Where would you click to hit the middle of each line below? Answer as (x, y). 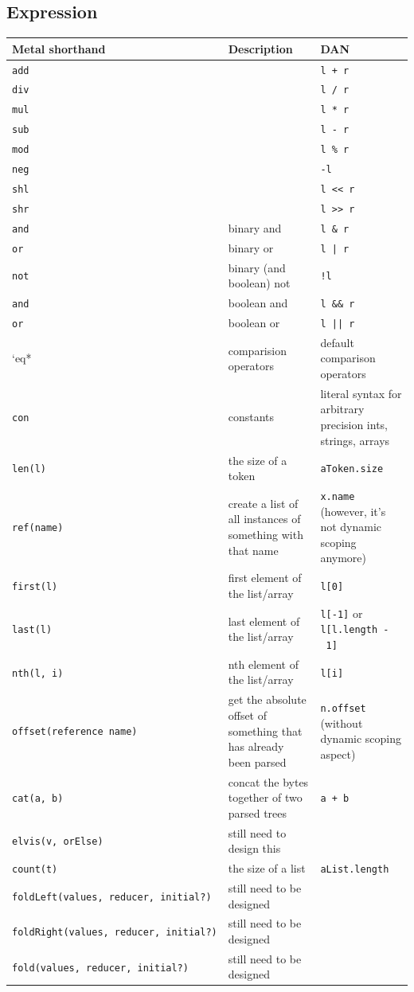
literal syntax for (361, 393)
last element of (264, 621)
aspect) (338, 754)
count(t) (35, 870)
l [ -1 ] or (342, 613)
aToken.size (352, 469)
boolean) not (259, 283)
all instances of (264, 519)
